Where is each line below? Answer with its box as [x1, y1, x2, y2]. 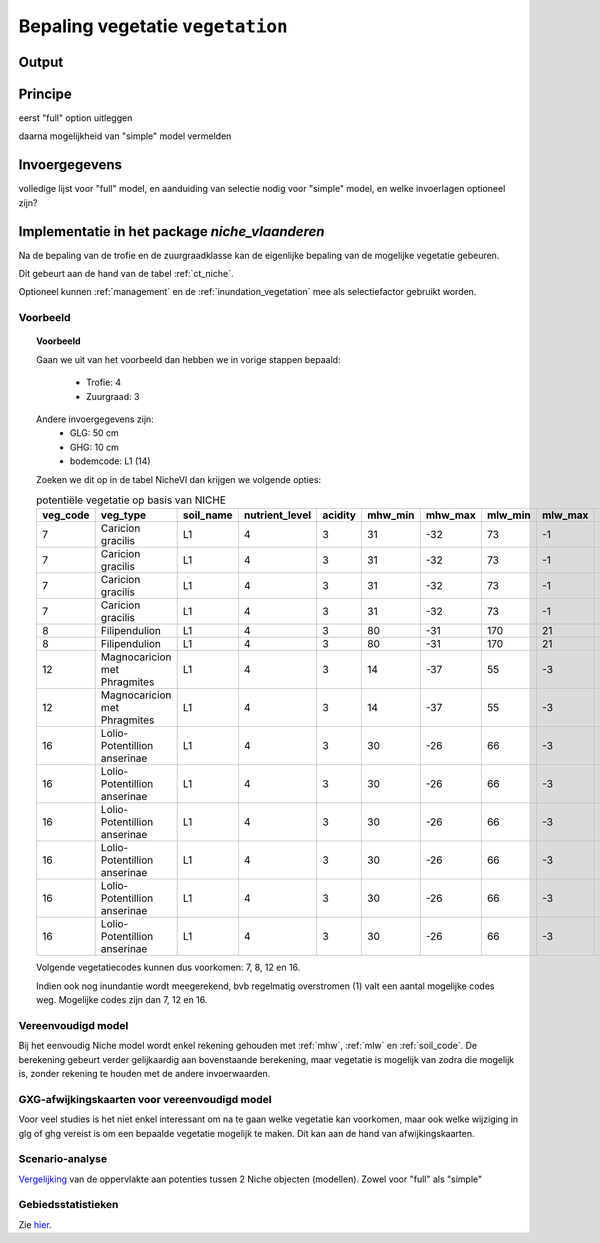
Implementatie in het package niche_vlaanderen [18, 223, 325, 240]
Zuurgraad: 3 [86, 390, 140, 402]
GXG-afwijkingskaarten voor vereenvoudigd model [18, 1092, 272, 1106]
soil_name [182, 508, 234, 522]
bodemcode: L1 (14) [70, 455, 151, 467]
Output [18, 53, 64, 70]
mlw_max [541, 508, 589, 522]
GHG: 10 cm [70, 441, 119, 453]
